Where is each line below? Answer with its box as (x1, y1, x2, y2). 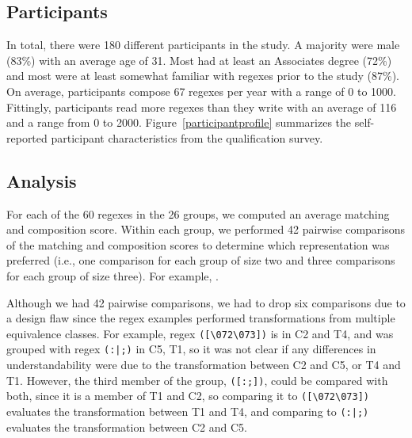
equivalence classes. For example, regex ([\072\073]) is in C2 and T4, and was (6, 325, 394, 341)
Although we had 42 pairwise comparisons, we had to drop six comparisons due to (6, 294, 406, 310)
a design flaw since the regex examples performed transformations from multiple (6, 310, 395, 326)
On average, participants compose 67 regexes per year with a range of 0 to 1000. (6, 82, 396, 99)
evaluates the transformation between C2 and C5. (6, 418, 247, 435)
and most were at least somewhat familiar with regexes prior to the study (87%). (6, 67, 399, 84)
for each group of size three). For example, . (6, 267, 219, 284)
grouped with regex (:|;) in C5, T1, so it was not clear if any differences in (6, 341, 376, 357)
